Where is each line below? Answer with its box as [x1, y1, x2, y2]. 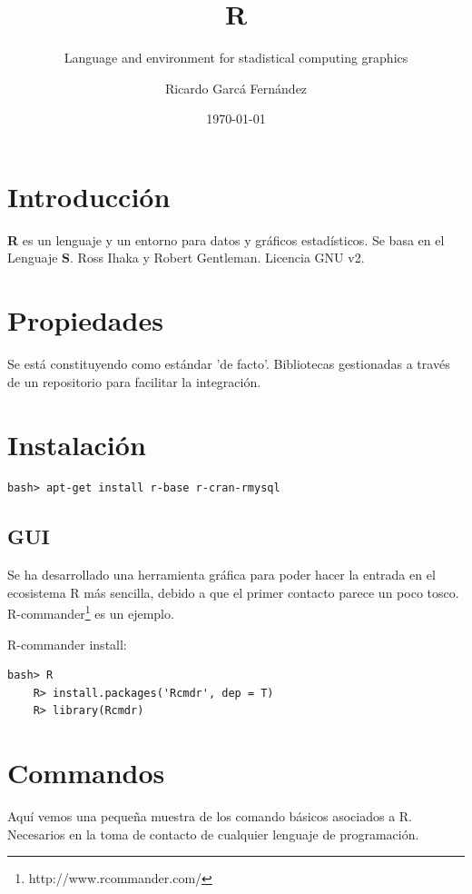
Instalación [7, 425, 146, 462]
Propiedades [7, 302, 163, 339]
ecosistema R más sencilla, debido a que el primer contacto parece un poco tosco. [7, 582, 459, 601]
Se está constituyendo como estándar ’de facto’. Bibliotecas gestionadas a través [7, 354, 450, 373]
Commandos [7, 754, 165, 791]
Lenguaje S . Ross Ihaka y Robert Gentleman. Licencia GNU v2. [7, 248, 365, 267]
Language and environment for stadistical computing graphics [64, 48, 408, 67]
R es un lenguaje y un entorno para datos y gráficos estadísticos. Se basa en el [7, 230, 445, 249]
